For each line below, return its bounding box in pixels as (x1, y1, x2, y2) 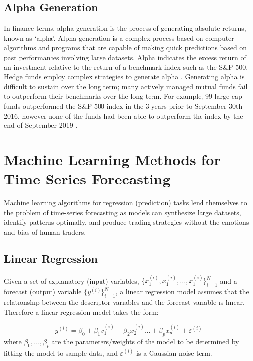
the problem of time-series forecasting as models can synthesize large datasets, (4, 207, 241, 217)
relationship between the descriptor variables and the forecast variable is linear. (4, 297, 245, 307)
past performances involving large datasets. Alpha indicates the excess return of (4, 52, 246, 62)
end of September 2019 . (4, 120, 78, 130)
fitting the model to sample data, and (4, 347, 118, 358)
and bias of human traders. (4, 226, 86, 237)
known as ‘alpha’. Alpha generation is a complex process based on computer (4, 32, 234, 43)
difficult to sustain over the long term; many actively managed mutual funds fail (4, 81, 248, 91)
